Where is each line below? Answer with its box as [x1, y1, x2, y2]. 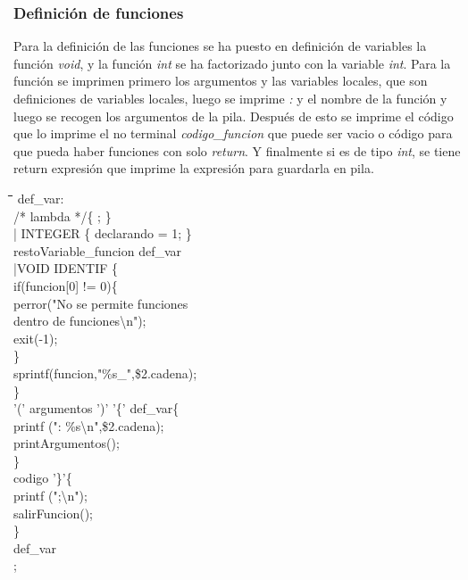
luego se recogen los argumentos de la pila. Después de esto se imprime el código [13, 106, 454, 125]
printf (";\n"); [13, 486, 88, 505]
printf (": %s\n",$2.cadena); [13, 416, 164, 435]
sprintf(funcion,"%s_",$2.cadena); [13, 363, 197, 382]
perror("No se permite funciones [13, 294, 188, 312]
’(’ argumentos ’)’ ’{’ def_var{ [13, 399, 180, 418]
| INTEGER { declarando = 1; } [13, 224, 192, 243]
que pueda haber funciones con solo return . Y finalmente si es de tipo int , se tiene [13, 141, 461, 160]
